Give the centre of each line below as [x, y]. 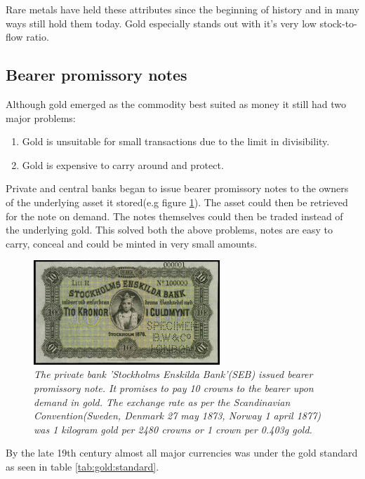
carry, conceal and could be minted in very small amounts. [132, 243]
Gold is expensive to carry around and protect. [123, 164]
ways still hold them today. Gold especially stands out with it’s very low [161, 23]
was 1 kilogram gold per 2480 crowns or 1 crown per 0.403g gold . [173, 429]
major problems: [41, 117]
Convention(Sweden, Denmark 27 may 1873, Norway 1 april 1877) [178, 416]
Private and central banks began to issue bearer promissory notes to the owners [177, 188]
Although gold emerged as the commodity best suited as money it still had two [176, 103]
